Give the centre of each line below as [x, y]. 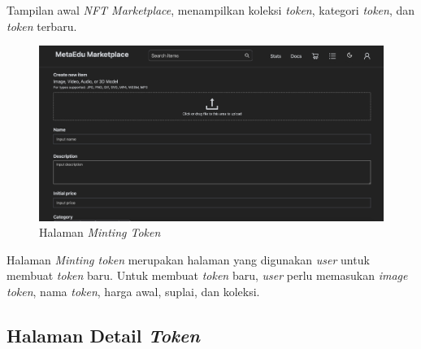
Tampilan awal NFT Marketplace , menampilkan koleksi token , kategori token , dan [211, 10]
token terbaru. [42, 26]
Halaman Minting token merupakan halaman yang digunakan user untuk [188, 259]
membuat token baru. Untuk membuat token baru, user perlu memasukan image [207, 275]
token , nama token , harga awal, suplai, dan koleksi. [133, 292]
